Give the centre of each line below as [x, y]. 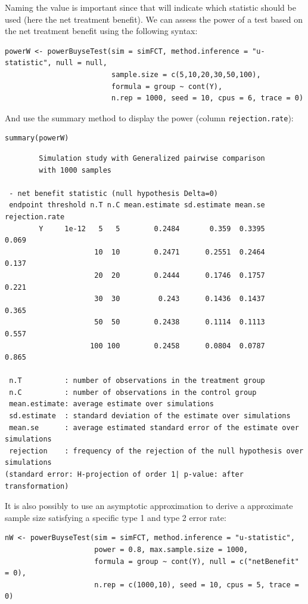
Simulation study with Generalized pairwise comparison [152, 158]
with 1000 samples [75, 170]
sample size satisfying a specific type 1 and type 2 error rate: [116, 517]
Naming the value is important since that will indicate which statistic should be [150, 7]
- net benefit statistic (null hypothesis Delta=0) [113, 193]
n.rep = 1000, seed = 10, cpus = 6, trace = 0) [207, 98]
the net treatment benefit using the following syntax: [101, 31]
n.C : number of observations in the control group [133, 392]
